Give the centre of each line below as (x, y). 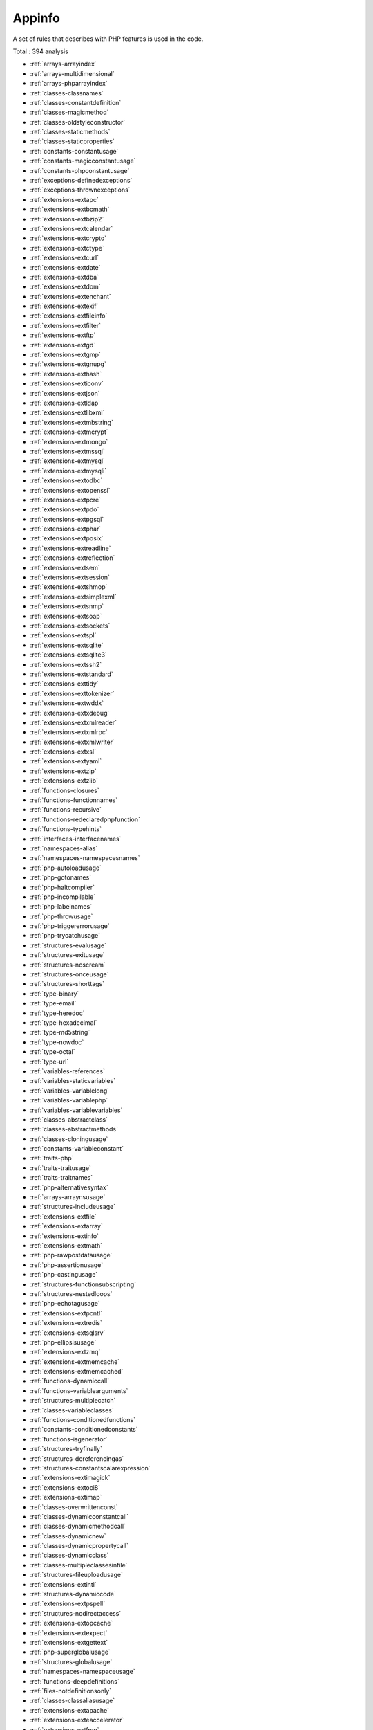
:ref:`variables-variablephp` (69, 1100)
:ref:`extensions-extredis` (66, 1323)
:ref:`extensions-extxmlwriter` (73, 742)
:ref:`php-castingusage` (64, 1275)
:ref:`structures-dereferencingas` (77, 1458)
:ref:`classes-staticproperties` (73, 141)
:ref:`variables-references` (67, 1071)
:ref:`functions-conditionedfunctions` (83, 1420)
